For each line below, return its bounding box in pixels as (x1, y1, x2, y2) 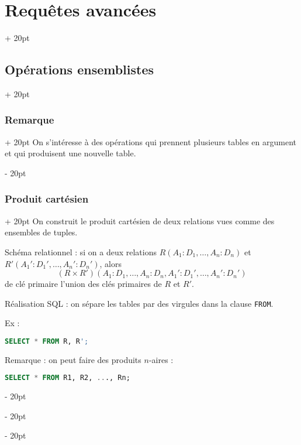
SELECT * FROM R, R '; (5, 337, 89, 345)
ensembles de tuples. (5, 226, 78, 238)
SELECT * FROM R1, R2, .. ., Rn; (5, 374, 130, 382)
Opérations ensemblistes (5, 60, 154, 78)
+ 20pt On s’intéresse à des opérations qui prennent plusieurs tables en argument (5, 135, 296, 148)
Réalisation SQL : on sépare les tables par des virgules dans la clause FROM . (5, 297, 274, 309)
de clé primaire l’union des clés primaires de (5, 278, 162, 290)
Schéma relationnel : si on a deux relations (5, 245, 157, 258)
